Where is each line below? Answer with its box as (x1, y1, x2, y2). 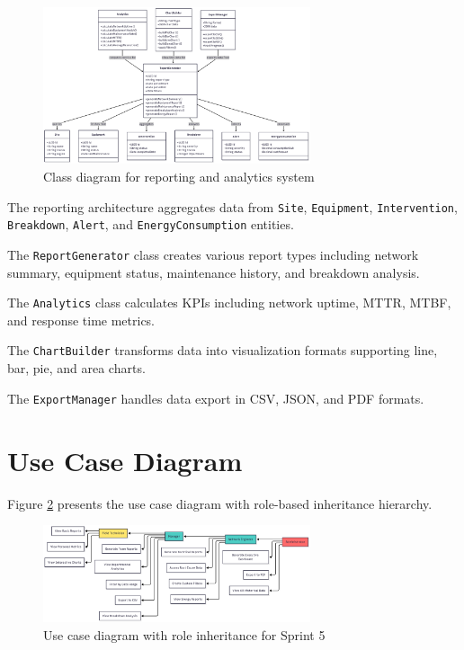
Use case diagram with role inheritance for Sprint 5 (43, 626, 326, 645)
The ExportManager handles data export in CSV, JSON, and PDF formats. (7, 388, 424, 407)
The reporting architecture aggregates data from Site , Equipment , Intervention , (7, 197, 458, 216)
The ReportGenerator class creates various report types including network (7, 245, 419, 263)
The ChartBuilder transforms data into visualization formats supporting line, (7, 341, 438, 360)
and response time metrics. (7, 310, 156, 329)
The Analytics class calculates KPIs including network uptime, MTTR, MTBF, (7, 293, 451, 312)
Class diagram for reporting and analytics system (43, 167, 315, 186)
